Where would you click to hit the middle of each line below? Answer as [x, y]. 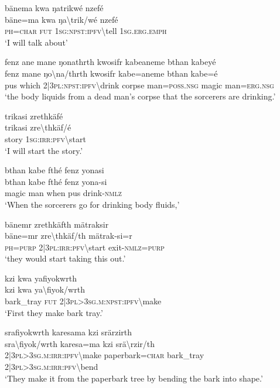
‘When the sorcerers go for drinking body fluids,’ [92, 204]
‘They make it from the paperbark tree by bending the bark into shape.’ [134, 378]
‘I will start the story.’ [44, 150]
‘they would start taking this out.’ [65, 258]
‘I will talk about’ [36, 42]
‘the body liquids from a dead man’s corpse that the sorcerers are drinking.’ [140, 96]
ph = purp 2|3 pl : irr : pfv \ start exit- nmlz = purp [85, 247]
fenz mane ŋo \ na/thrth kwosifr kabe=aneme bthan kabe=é [111, 73]
